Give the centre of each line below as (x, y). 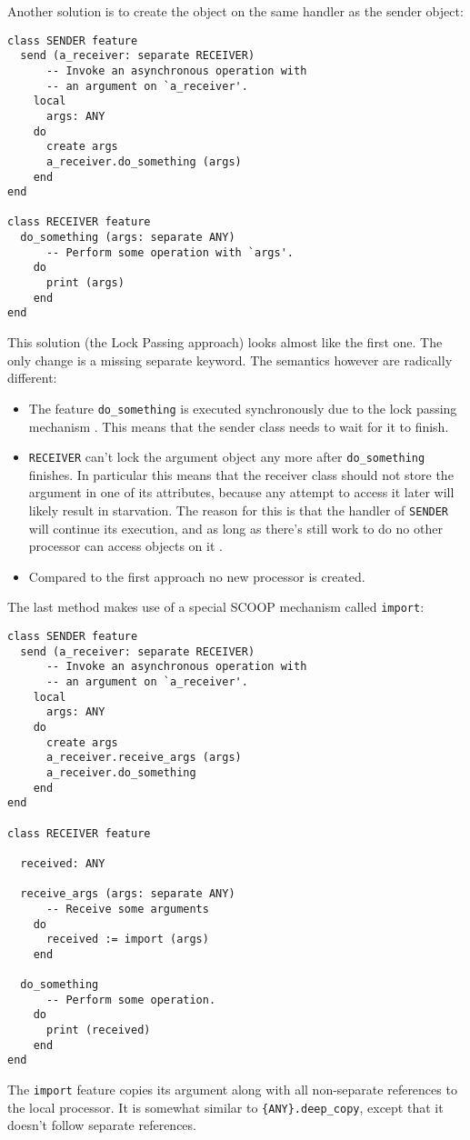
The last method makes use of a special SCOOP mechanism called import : (216, 607)
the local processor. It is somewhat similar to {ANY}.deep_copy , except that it (225, 1107)
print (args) (85, 283)
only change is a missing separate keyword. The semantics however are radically (230, 360)
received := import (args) (127, 940)
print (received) (98, 1030)
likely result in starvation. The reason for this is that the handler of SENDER (239, 510)
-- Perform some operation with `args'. (170, 252)
